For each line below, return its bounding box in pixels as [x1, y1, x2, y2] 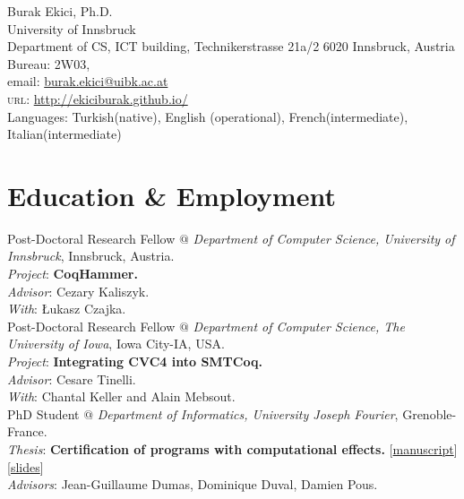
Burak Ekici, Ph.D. [7, 2, 113, 20]
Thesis [7, 440, 43, 458]
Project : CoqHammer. [7, 264, 138, 283]
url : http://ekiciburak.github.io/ [7, 89, 188, 108]
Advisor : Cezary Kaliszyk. [7, 281, 150, 300]
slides [10, 457, 40, 476]
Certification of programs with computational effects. [49, 440, 385, 458]
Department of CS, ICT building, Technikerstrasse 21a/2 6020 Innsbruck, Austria [7, 37, 455, 56]
